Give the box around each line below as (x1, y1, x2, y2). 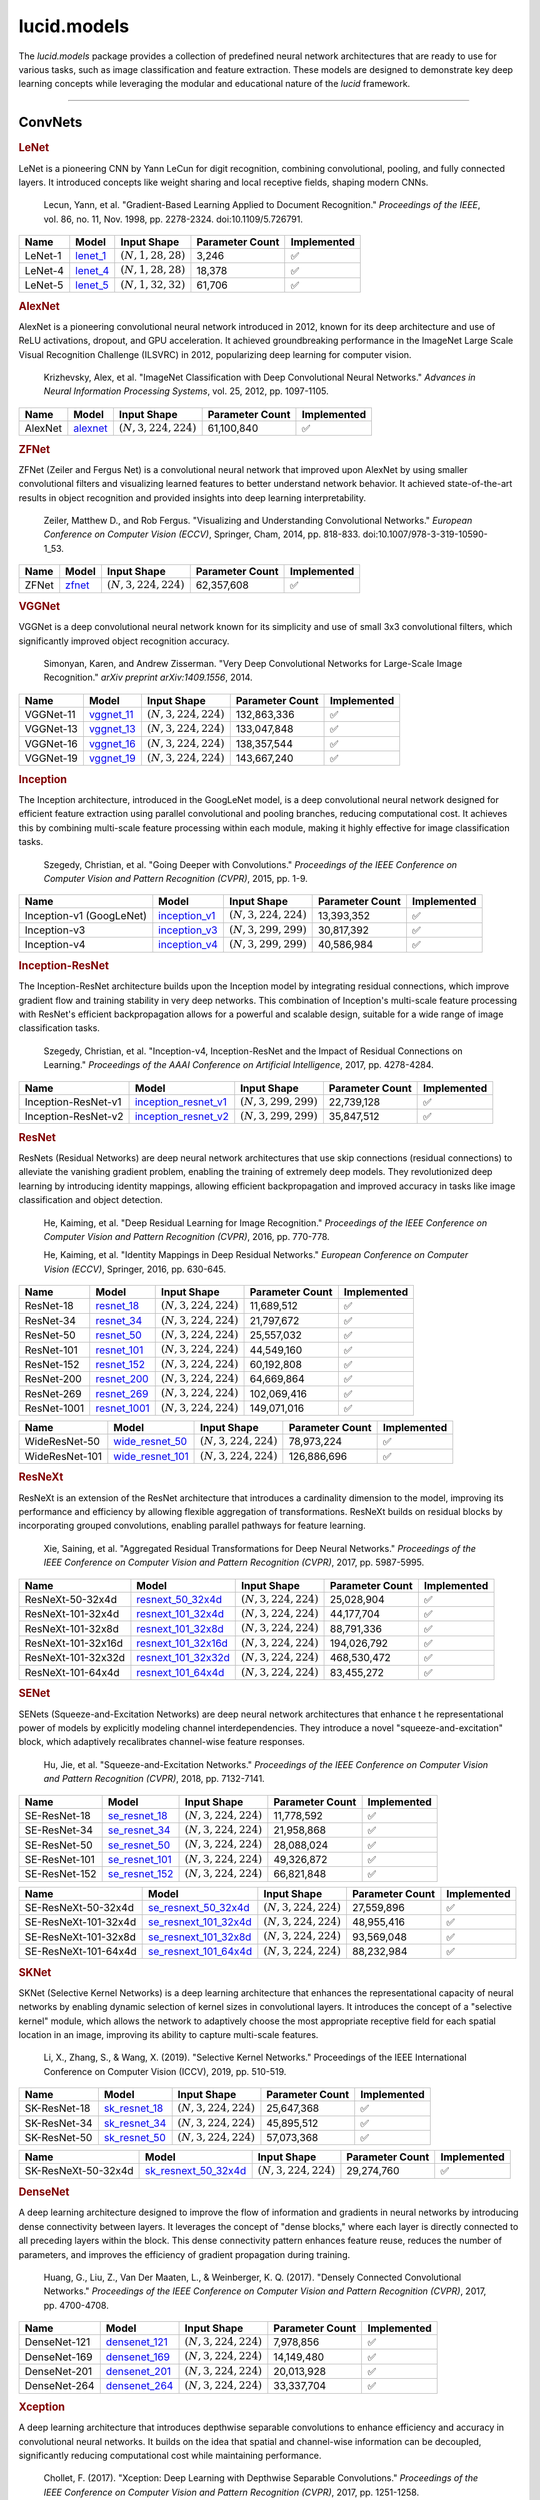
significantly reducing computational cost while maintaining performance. (18, 2450, 322, 2462)
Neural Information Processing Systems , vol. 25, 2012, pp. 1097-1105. (43, 385, 329, 397)
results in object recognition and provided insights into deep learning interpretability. (18, 491, 367, 504)
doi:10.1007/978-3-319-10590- (362, 528, 489, 540)
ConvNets (18, 114, 83, 131)
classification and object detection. (18, 1194, 164, 1206)
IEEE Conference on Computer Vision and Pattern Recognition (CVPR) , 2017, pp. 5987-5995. (43, 1556, 425, 1569)
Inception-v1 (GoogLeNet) (24, 908, 147, 922)
